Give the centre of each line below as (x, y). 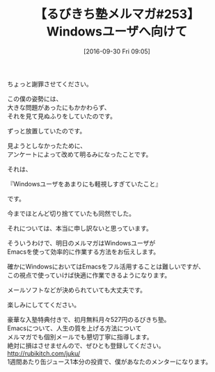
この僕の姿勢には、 (35, 99)
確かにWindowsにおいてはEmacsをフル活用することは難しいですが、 (106, 266)
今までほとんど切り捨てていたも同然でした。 (71, 213)
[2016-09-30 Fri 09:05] (117, 51)
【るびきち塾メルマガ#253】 (117, 14)
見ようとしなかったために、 (47, 145)
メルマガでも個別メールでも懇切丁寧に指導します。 (80, 337)
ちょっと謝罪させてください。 (50, 83)
